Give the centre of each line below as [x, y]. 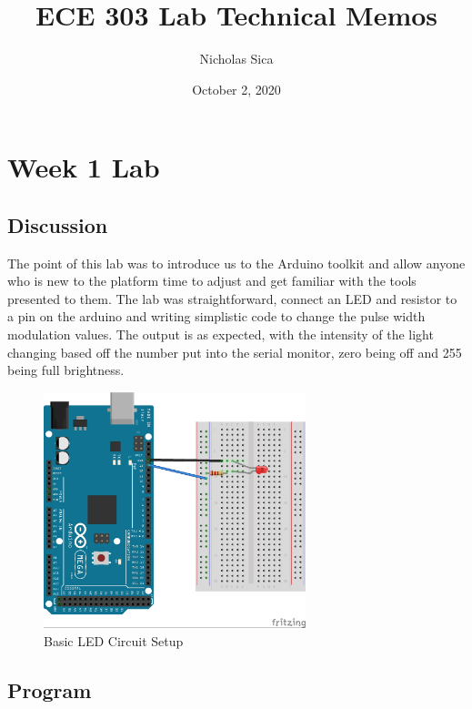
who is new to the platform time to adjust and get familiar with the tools [212, 281]
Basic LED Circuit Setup [114, 641]
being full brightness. [66, 370]
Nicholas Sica [236, 59]
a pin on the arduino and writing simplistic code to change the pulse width [216, 316]
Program [50, 690]
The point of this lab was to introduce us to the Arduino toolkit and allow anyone [236, 263]
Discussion [58, 224]
